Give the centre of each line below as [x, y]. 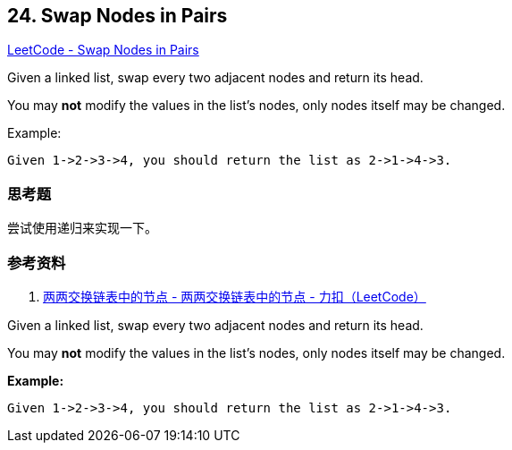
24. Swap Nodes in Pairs [118, 16]
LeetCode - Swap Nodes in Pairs [103, 50]
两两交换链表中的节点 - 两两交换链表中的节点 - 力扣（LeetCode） [235, 296]
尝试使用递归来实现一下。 [82, 228]
